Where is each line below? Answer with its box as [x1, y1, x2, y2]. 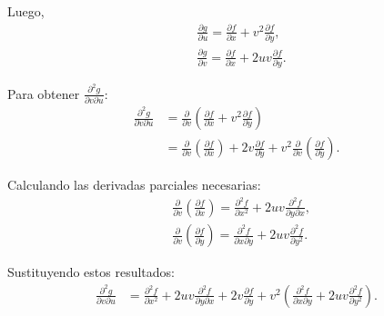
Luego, [7, 2, 45, 20]
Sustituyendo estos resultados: [7, 262, 175, 281]
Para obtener [7, 84, 80, 103]
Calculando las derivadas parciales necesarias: [7, 175, 261, 194]
